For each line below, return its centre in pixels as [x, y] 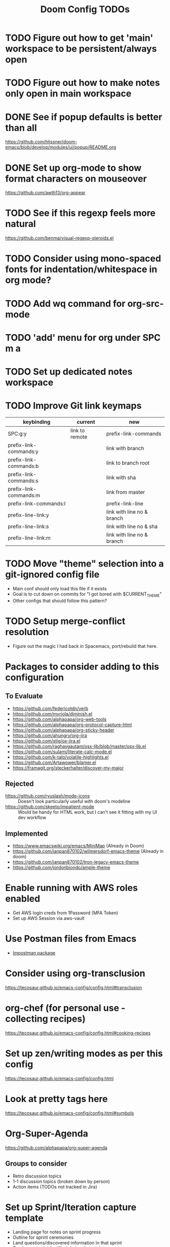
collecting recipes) [46, 1019]
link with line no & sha [132, 526]
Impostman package [34, 953]
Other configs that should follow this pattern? [60, 601]
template [25, 1218]
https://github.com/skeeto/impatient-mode [50, 807]
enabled [23, 899]
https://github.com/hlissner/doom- [41, 142]
